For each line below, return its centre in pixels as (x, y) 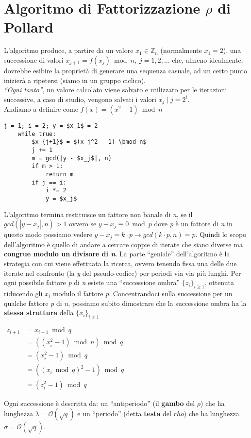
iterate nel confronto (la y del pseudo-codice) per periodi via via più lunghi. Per (123, 273)
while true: (37, 134)
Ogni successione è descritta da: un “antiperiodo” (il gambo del (100, 403)
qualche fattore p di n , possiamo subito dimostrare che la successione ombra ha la (125, 303)
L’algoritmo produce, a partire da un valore (69, 50)
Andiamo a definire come (41, 109)
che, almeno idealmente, (208, 59)
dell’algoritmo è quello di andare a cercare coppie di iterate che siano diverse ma (123, 244)
